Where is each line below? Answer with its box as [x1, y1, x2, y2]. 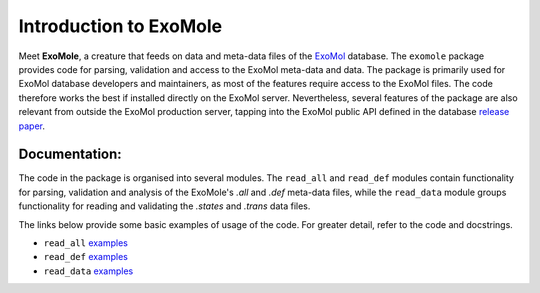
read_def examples [43, 251, 129, 263]
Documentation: [18, 146, 122, 163]
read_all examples [43, 236, 129, 249]
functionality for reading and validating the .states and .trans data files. [18, 200, 311, 212]
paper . [18, 120, 45, 132]
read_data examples [43, 265, 134, 277]
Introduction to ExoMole [18, 15, 223, 37]
